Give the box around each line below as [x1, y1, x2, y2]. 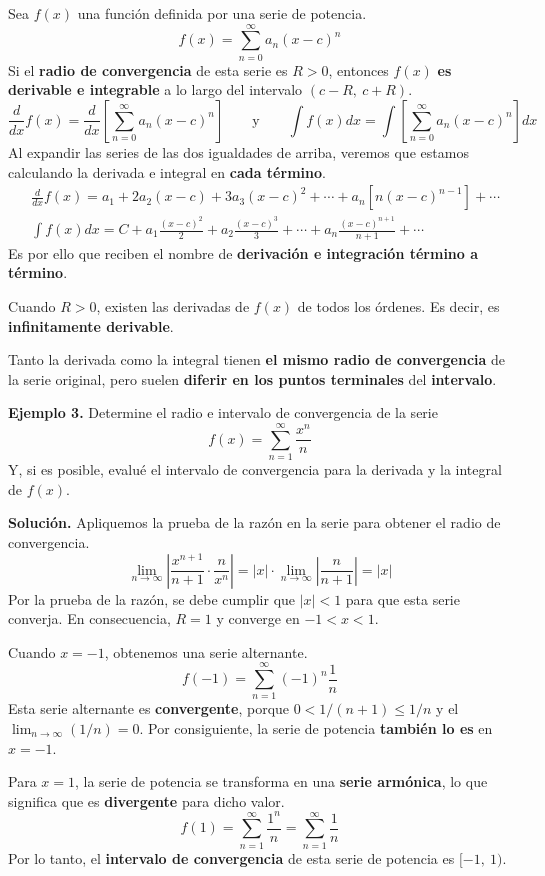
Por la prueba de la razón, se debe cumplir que [8, 588, 296, 609]
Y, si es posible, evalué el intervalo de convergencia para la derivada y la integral [8, 459, 502, 480]
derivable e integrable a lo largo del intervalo [8, 79, 303, 100]
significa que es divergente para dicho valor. [8, 790, 285, 811]
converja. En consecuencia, [8, 608, 171, 629]
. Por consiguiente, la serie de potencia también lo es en [139, 718, 493, 739]
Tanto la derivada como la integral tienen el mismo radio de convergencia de [8, 349, 506, 370]
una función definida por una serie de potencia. [77, 3, 367, 23]
